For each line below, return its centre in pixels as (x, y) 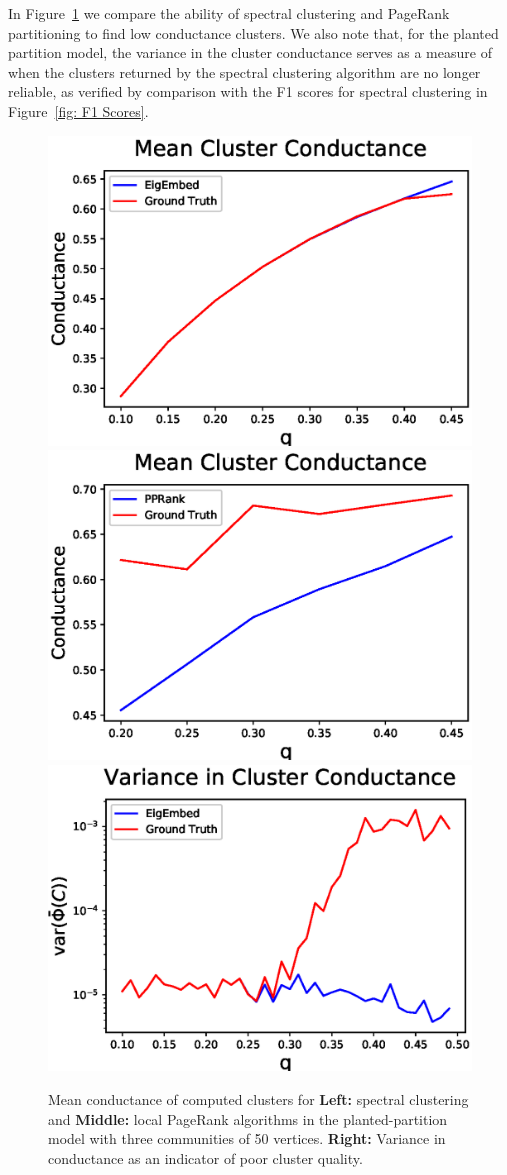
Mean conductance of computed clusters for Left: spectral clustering (258, 1099)
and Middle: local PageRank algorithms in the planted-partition (248, 1118)
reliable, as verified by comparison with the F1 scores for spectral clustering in (248, 91)
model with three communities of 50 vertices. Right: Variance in (247, 1138)
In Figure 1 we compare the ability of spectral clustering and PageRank (229, 13)
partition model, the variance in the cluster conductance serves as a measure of (250, 52)
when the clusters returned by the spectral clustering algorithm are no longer (244, 71)
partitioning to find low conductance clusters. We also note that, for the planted (253, 32)
